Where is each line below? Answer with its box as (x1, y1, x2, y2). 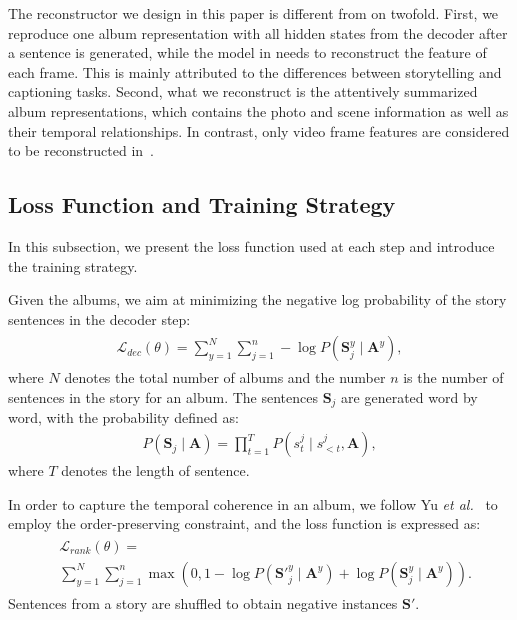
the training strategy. (8, 255, 138, 276)
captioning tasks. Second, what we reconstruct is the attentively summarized (8, 81, 478, 102)
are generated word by (341, 386, 478, 407)
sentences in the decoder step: (8, 308, 191, 329)
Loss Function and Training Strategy (8, 189, 396, 220)
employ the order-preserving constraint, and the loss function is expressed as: (8, 513, 481, 534)
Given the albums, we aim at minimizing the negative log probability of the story (8, 289, 507, 310)
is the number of (403, 367, 504, 388)
